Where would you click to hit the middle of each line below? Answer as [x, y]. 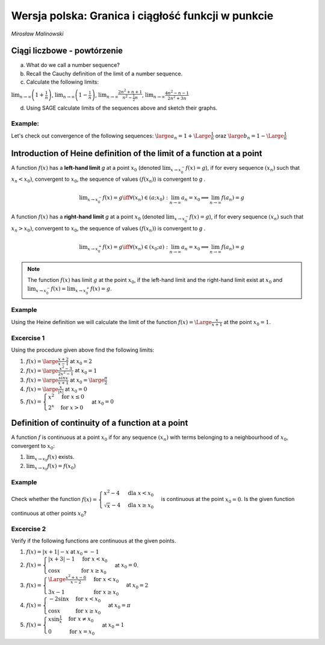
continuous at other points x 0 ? [49, 514]
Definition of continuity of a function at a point [100, 423]
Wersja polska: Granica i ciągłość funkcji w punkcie [142, 16]
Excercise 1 [28, 338]
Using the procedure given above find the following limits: [83, 350]
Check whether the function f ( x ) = [54, 499]
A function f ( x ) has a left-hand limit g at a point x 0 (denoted [86, 168]
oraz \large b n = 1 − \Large [249, 136]
